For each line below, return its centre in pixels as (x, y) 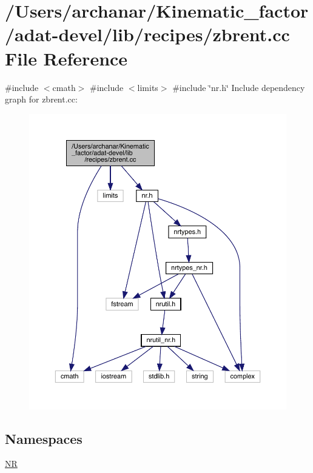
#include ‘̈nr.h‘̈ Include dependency (239, 87)
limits (148, 87)
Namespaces (44, 438)
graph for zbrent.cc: (41, 99)
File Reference (66, 58)
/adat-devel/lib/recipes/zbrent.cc (147, 34)
